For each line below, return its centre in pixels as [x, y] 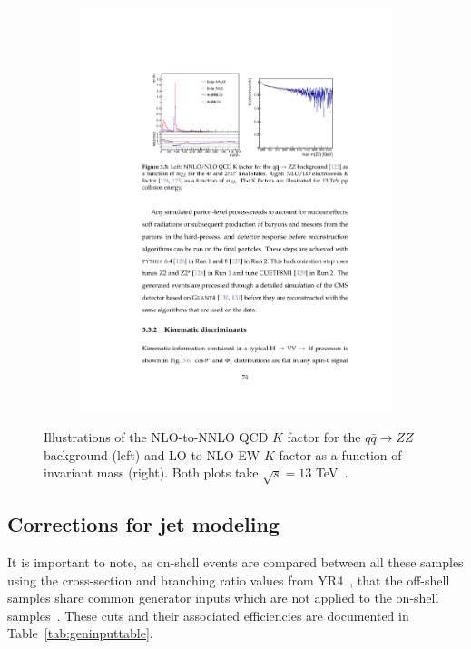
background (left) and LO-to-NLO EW [152, 454]
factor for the [324, 436]
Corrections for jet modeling [143, 524]
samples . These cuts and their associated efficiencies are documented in [208, 615]
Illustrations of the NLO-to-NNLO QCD [156, 436]
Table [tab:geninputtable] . [80, 633]
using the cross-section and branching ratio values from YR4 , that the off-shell [229, 580]
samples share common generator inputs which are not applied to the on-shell [223, 598]
